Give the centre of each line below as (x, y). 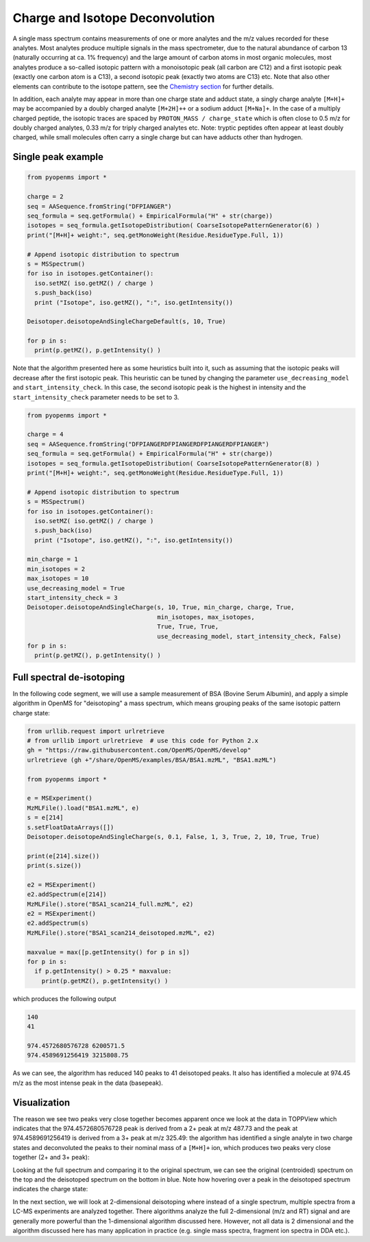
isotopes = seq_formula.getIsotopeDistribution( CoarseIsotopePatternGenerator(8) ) (173, 463)
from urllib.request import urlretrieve (96, 731)
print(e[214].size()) (63, 856)
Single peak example (58, 157)
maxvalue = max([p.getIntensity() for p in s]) (108, 952)
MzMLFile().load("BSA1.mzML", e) (83, 808)
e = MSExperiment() (60, 798)
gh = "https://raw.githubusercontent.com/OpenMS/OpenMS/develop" (139, 750)
